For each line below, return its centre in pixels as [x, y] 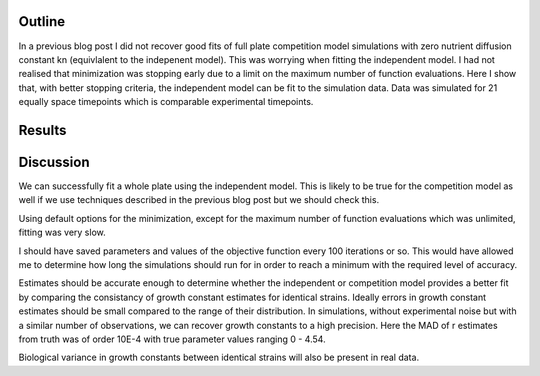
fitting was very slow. [62, 232]
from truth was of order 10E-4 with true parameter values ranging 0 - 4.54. [172, 339]
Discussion [54, 161]
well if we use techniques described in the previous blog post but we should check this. [199, 200]
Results [42, 130]
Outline [41, 21]
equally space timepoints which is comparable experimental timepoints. [166, 102]
